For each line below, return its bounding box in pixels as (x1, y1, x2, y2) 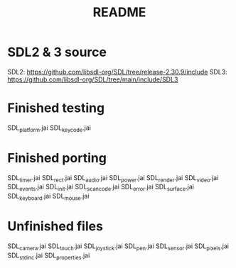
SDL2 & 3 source (7, 44, 107, 60)
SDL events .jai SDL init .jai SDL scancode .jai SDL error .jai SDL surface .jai (7, 182, 194, 193)
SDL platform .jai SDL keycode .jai (7, 123, 91, 133)
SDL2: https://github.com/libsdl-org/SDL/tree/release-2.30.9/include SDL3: (7, 67, 227, 76)
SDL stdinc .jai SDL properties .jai (7, 251, 90, 261)
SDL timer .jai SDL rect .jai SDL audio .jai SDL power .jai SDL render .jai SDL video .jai (7, 173, 219, 184)
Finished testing (7, 100, 105, 116)
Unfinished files (7, 218, 103, 235)
